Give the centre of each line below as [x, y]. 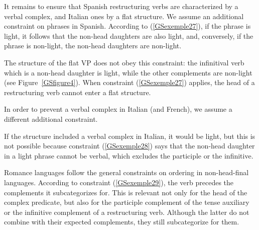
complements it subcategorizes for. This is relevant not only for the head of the [126, 192]
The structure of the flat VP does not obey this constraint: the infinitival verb [124, 62]
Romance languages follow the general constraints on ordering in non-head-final [126, 172]
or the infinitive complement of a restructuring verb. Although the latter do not [127, 212]
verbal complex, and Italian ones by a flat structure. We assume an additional [124, 16]
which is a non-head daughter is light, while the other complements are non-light [128, 72]
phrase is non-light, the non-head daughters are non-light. [93, 46]
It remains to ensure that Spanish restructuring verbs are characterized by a [121, 6]
